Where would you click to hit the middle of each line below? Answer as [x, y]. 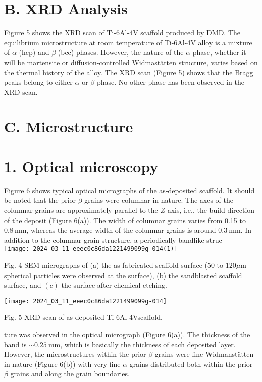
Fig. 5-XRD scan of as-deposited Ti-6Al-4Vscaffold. [83, 317]
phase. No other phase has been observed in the [170, 82]
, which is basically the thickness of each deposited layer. [148, 344]
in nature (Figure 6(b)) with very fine [62, 364]
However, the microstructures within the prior [75, 354]
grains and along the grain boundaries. [70, 374]
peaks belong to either [38, 82]
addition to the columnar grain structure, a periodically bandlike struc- [114, 239]
